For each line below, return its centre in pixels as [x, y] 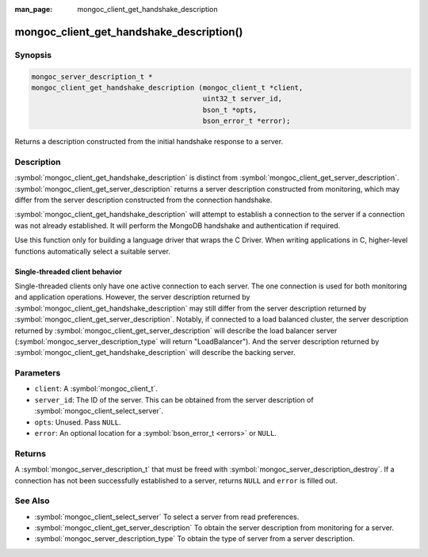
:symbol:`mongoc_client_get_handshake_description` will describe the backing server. [155, 353]
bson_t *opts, [230, 110]
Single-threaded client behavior [68, 271]
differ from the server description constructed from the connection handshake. [143, 200]
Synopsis [33, 55]
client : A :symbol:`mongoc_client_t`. [96, 389]
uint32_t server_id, [243, 99]
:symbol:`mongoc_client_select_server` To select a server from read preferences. [167, 517]
